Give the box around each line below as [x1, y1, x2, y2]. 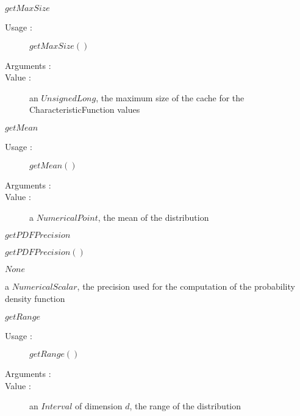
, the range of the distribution [129, 400, 241, 412]
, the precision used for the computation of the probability [77, 280, 295, 293]
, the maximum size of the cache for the [96, 91, 245, 104]
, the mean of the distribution [98, 210, 209, 223]
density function [5, 292, 65, 304]
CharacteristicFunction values [29, 103, 140, 116]
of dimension [75, 400, 123, 412]
